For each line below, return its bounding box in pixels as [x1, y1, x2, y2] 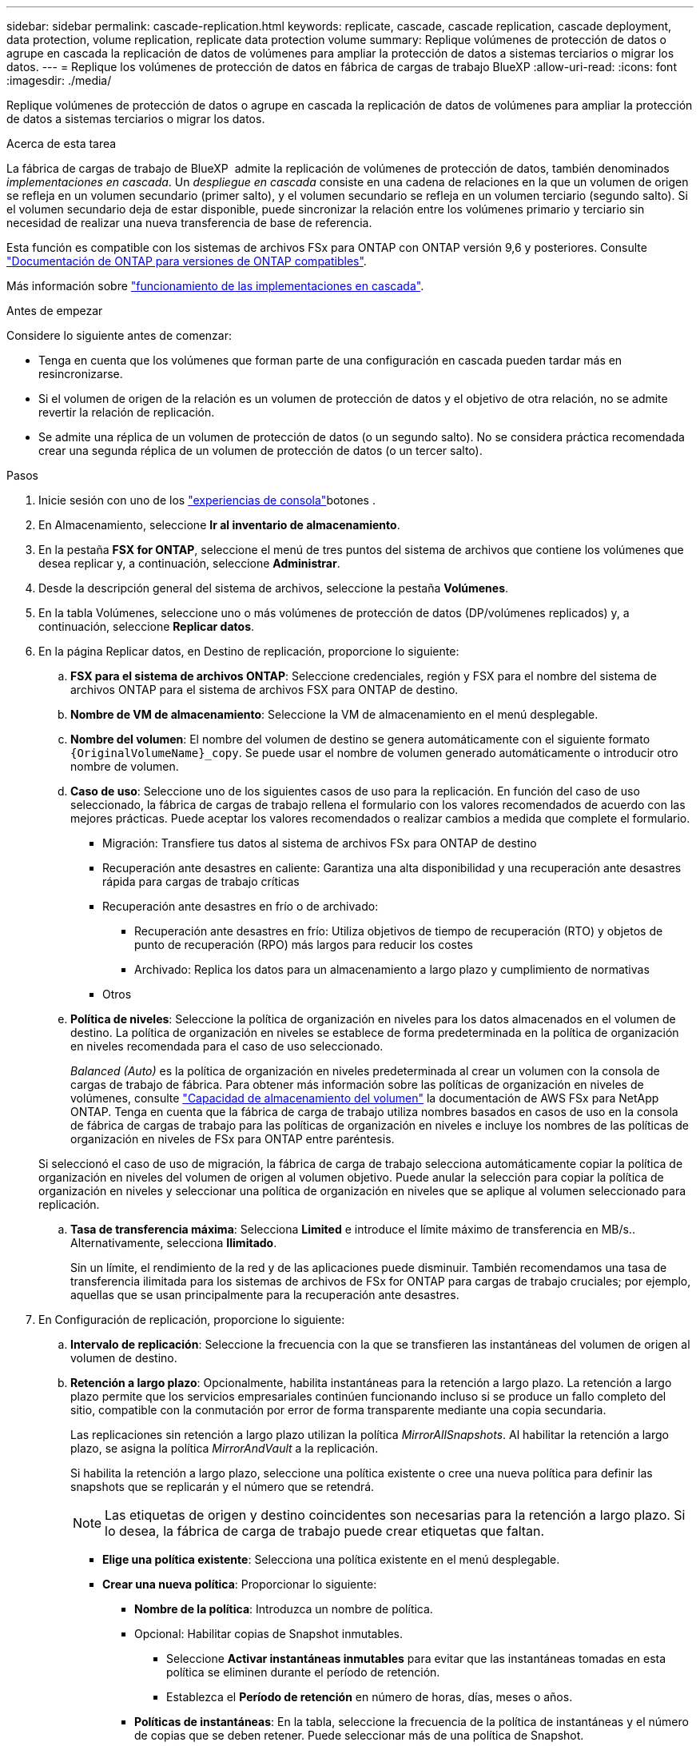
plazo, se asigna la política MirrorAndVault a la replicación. [70, 1441, 379, 1455]
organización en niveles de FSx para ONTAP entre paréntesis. [70, 1132, 395, 1146]
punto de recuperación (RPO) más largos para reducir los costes [134, 938, 473, 951]
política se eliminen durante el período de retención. [166, 1665, 440, 1679]
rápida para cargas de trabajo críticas [102, 875, 300, 888]
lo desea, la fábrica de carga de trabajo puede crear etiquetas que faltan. [105, 1523, 545, 1539]
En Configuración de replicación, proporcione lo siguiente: [38, 1313, 345, 1326]
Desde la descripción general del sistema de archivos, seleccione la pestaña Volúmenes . [38, 581, 509, 595]
